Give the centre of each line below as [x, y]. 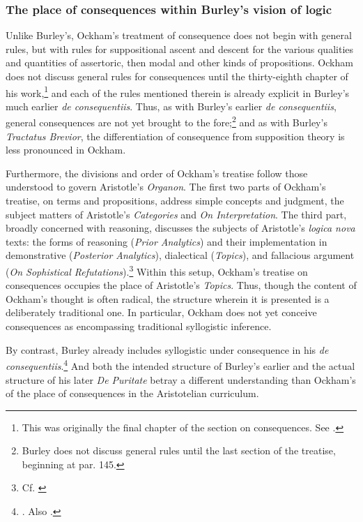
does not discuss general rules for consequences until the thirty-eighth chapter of [177, 76]
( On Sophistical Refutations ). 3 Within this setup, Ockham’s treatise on [157, 270]
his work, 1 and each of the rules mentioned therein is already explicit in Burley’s [178, 91]
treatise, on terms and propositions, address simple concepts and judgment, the [175, 201]
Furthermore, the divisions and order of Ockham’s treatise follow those [157, 173]
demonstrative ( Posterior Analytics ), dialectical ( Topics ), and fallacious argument [180, 255]
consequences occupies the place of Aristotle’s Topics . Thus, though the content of [181, 285]
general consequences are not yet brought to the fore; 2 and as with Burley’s [167, 121]
